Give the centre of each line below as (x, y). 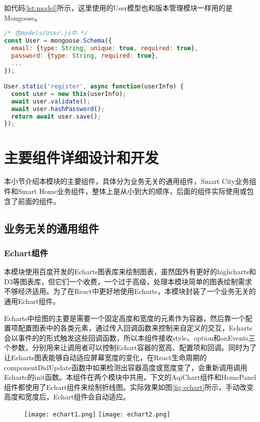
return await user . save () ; (56, 116)
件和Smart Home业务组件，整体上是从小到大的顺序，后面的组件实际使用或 (125, 191)
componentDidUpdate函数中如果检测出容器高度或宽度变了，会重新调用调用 (126, 367)
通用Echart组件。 (32, 301)
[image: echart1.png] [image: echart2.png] (97, 414)
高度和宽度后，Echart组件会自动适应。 (67, 397)
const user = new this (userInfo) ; (69, 94)
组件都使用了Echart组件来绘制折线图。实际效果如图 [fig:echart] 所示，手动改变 (129, 387)
